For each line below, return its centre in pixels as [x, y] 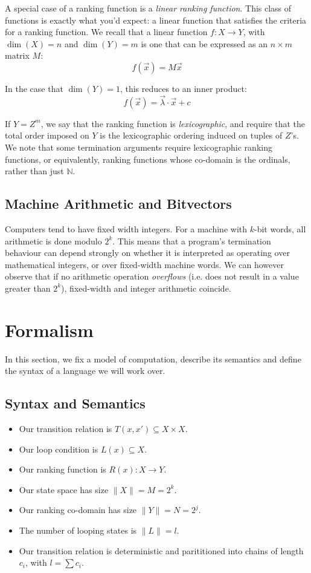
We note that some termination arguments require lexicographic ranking [139, 147]
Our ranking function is [63, 469]
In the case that [34, 88]
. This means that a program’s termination [192, 241]
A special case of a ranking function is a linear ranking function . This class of [148, 8]
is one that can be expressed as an [204, 43]
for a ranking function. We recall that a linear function [106, 32]
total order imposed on [47, 135]
